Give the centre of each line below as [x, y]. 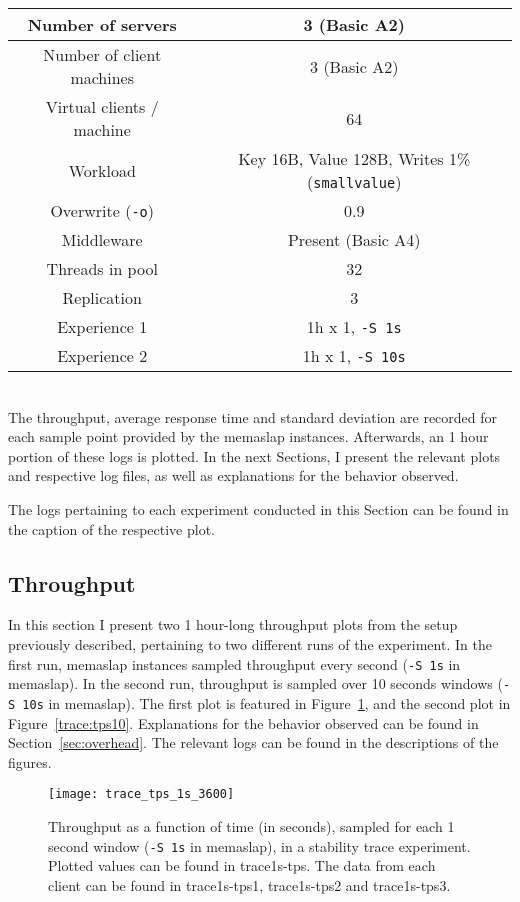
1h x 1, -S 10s [354, 355]
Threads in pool [102, 268]
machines [102, 77]
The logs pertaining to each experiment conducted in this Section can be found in [258, 508]
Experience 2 [102, 355]
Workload [102, 170]
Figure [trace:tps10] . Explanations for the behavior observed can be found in [243, 722]
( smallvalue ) [354, 181]
